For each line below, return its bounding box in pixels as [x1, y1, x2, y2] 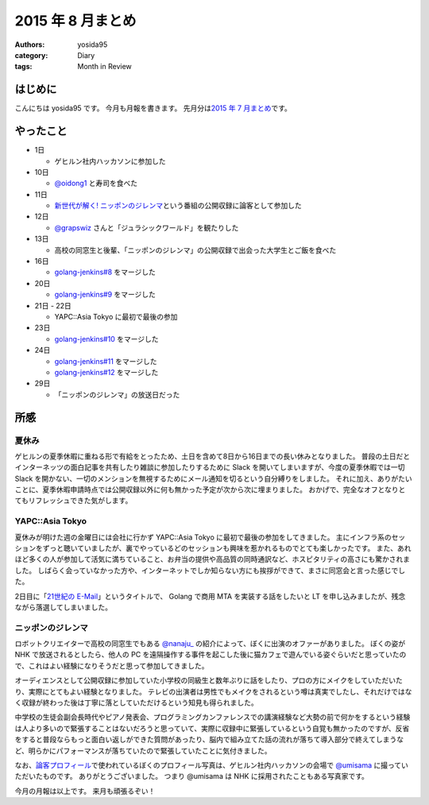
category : [14, 50, 48, 60]
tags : [14, 62, 33, 72]
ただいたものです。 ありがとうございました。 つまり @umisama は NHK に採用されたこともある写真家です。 [14, 772, 369, 781]
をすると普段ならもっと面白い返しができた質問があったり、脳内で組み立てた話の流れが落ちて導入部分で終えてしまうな [14, 735, 404, 745]
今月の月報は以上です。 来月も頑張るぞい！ [14, 786, 156, 795]
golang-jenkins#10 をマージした [54, 334, 159, 343]
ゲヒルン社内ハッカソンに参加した [54, 156, 166, 166]
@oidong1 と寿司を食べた [54, 179, 138, 188]
